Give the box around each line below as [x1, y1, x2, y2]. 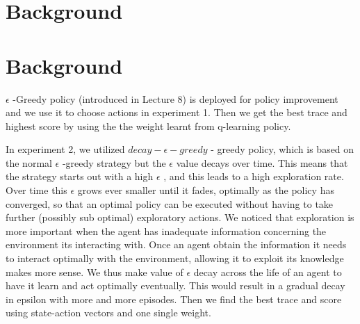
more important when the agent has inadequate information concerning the [6, 223, 327, 238]
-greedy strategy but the [62, 155, 166, 170]
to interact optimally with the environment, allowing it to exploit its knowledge [6, 251, 344, 266]
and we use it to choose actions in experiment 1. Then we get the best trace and [6, 105, 347, 120]
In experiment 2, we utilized [6, 142, 125, 156]
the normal [6, 155, 52, 170]
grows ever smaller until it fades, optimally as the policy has [77, 183, 334, 197]
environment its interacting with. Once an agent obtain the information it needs [6, 237, 347, 252]
